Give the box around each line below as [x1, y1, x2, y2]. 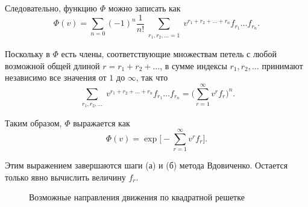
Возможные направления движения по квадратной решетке [29, 191, 245, 203]
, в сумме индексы [160, 59, 227, 72]
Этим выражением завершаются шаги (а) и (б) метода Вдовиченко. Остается [5, 159, 288, 171]
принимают [262, 59, 303, 72]
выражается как [73, 116, 130, 129]
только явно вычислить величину [5, 170, 126, 183]
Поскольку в [5, 48, 50, 60]
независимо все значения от [5, 71, 107, 84]
